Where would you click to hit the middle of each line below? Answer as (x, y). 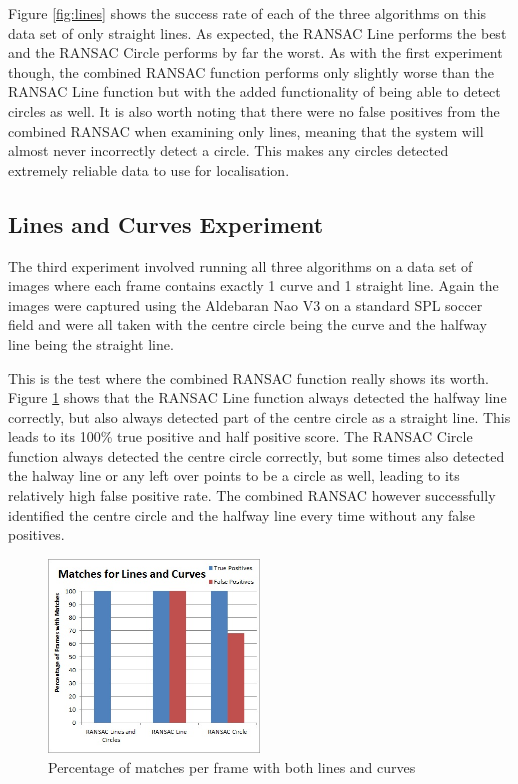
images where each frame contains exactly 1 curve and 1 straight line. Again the (253, 285)
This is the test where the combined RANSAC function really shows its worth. (249, 377)
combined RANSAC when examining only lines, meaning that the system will (246, 130)
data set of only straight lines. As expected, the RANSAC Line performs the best (257, 32)
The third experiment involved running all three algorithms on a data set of (240, 265)
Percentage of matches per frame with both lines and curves (232, 766)
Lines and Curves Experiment (166, 223)
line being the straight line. (91, 343)
